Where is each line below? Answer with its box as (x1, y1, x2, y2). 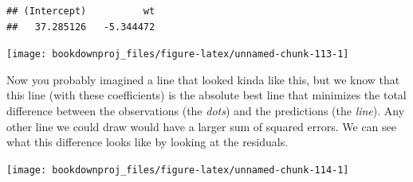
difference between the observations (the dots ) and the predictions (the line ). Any (6, 103, 405, 119)
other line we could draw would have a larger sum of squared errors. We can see (6, 118, 397, 134)
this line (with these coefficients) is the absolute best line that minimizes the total (6, 87, 407, 103)
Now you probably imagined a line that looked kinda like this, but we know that (6, 71, 400, 87)
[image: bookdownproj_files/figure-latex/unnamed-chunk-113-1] (6, 48, 349, 60)
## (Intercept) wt (6, 6, 155, 17)
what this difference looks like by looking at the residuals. (6, 134, 289, 150)
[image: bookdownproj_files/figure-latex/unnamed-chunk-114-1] (6, 164, 349, 176)
